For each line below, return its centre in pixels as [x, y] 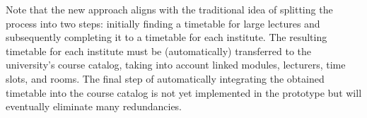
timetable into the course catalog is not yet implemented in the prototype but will [184, 92]
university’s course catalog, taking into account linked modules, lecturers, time [176, 65]
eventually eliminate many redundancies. [94, 106]
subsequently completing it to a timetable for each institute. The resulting [167, 37]
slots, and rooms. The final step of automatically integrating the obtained [165, 78]
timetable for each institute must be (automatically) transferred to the [159, 51]
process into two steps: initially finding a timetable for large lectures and [163, 23]
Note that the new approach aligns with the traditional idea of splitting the [169, 9]
